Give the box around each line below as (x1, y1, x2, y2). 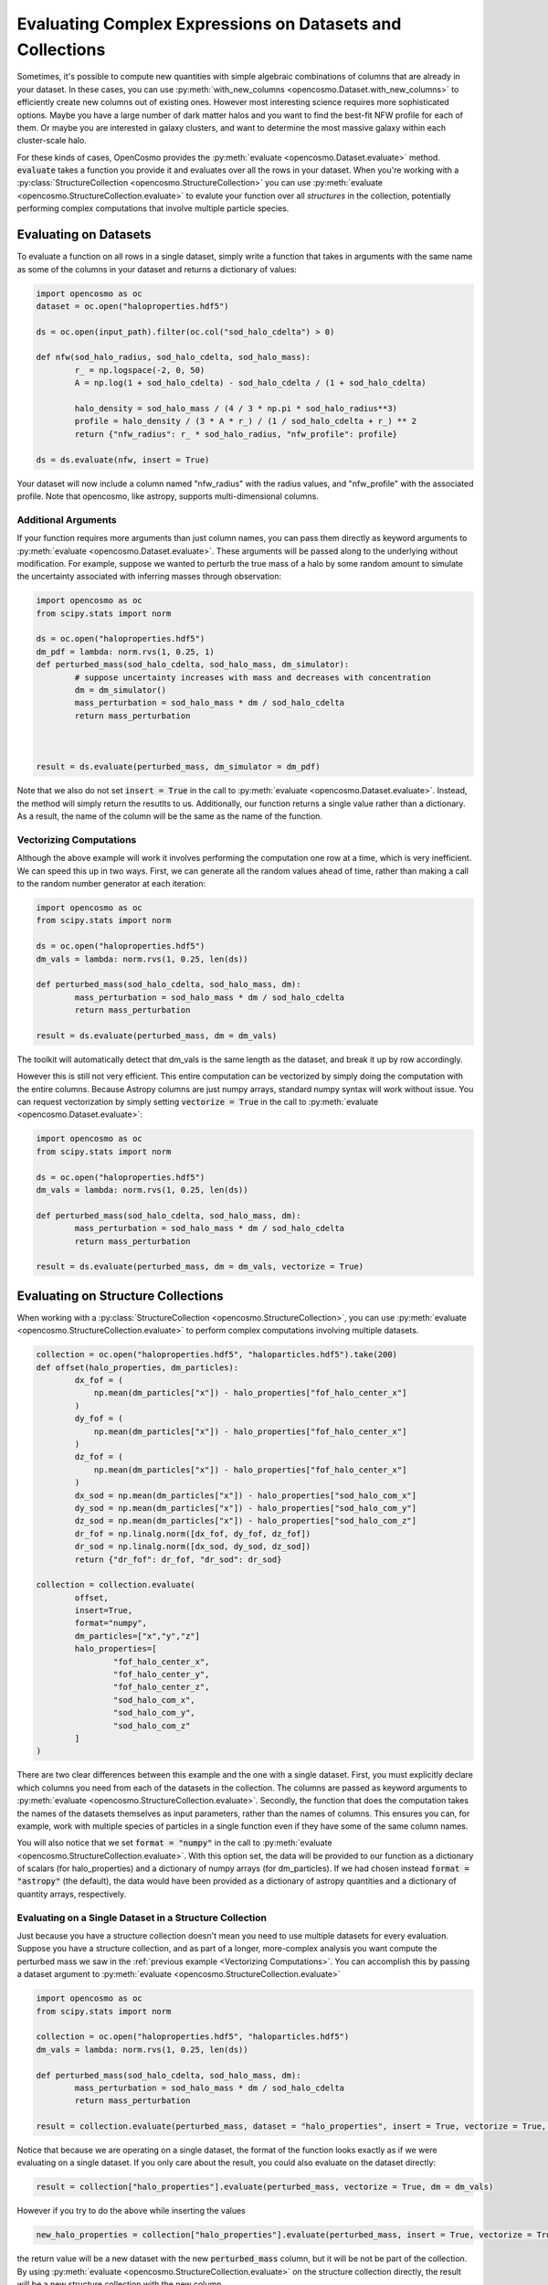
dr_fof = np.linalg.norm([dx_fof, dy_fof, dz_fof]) (74, 1528, 311, 1539)
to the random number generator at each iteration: (16, 878, 205, 889)
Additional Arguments (16, 513, 118, 526)
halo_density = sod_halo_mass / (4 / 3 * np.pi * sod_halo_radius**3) (74, 403, 397, 414)
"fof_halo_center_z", (112, 1682, 210, 1693)
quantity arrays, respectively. (16, 1888, 127, 1899)
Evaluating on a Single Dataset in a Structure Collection (16, 1911, 267, 1924)
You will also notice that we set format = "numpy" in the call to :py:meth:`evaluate (16, 1837, 332, 1848)
